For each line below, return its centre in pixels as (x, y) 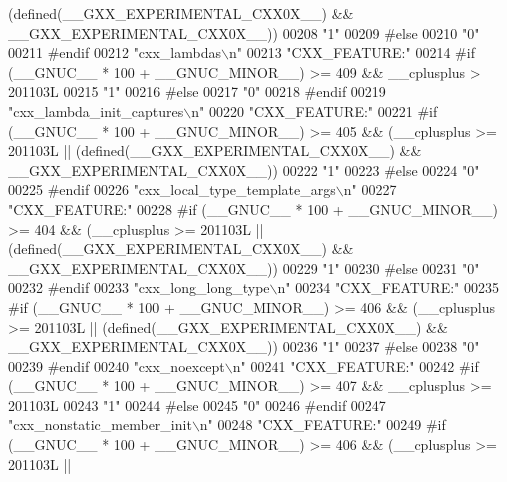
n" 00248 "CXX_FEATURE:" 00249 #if (322, 424)
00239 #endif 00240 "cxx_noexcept (116, 365)
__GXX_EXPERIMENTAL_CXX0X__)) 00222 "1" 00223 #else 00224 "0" (244, 169)
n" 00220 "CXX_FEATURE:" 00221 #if (314, 110)
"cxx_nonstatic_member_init (100, 424)
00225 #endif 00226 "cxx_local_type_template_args (172, 189)
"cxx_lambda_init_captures (96, 110)
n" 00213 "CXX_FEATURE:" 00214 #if (351, 52)
